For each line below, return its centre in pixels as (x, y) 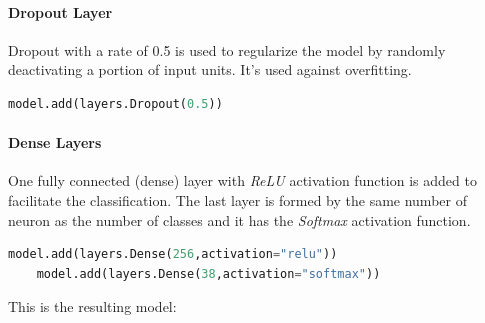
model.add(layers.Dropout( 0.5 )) (115, 103)
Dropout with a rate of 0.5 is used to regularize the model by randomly (227, 49)
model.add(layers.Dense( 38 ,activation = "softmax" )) (208, 273)
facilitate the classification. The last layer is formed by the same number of (237, 199)
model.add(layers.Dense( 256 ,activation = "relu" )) (173, 254)
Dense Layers (55, 142)
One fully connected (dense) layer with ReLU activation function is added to (242, 180)
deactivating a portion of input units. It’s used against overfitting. (210, 69)
